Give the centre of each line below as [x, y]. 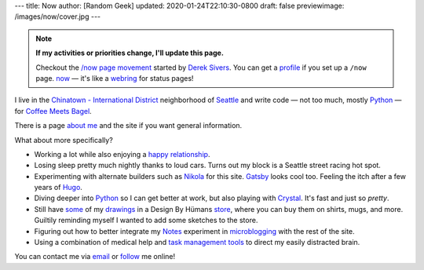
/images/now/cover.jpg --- [58, 16]
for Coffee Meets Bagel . [53, 111]
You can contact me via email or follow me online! [95, 257]
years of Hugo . [58, 188]
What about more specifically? [64, 140]
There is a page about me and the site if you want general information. [128, 126]
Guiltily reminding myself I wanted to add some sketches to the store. [146, 221]
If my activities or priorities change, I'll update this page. [130, 53]
